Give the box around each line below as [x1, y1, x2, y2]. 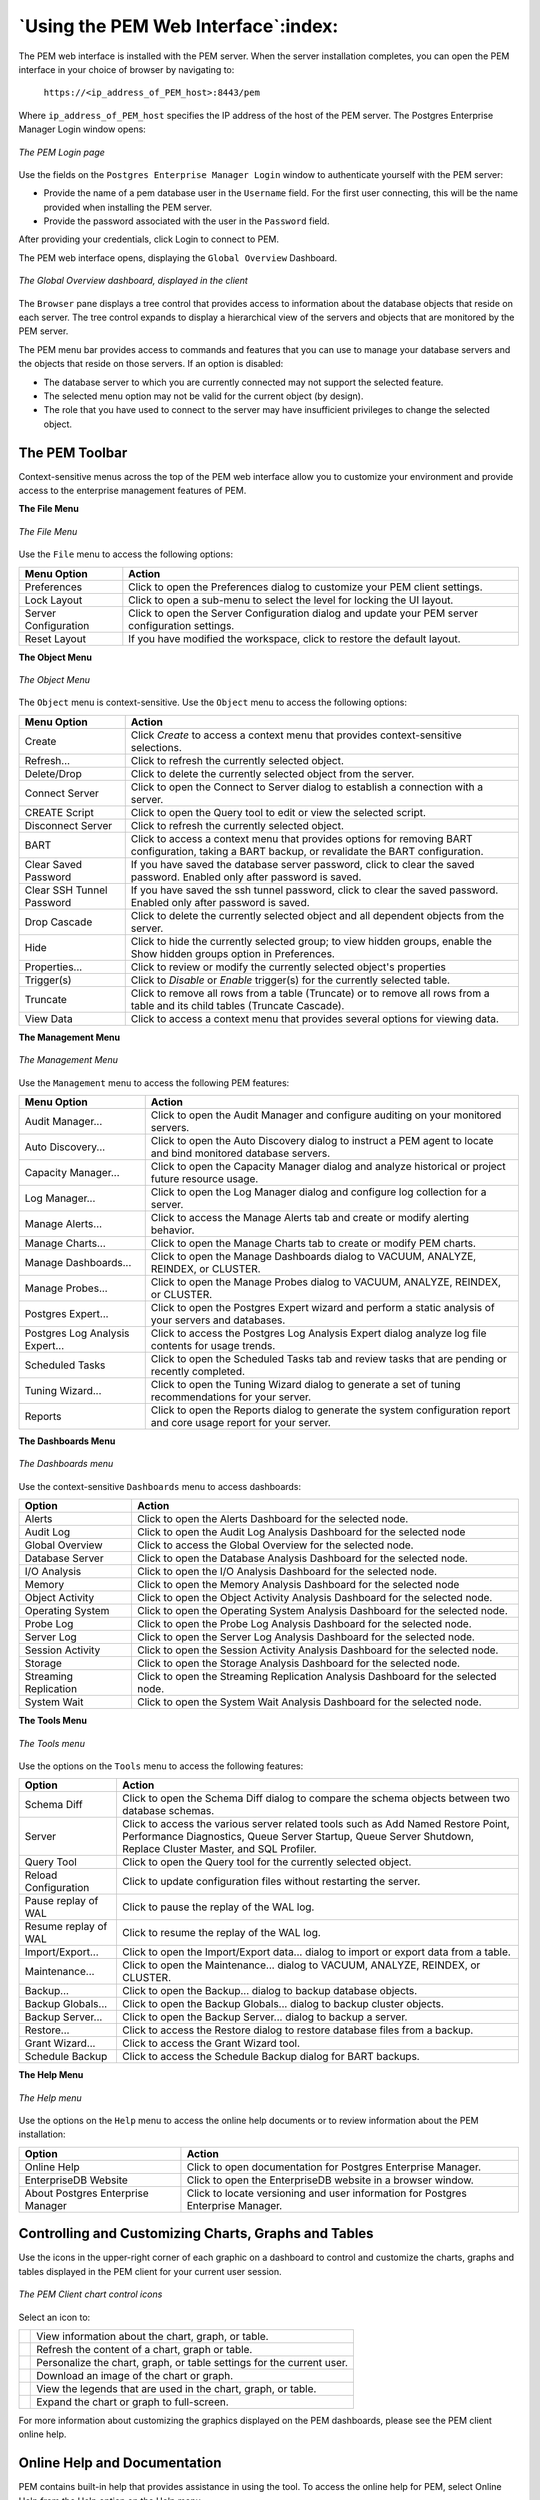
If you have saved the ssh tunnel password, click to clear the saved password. [130, 883, 499, 897]
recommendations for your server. [150, 1390, 312, 1404]
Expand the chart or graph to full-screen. [36, 2395, 229, 2409]
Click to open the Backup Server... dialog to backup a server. [121, 2010, 408, 2024]
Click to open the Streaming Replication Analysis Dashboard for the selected [136, 1670, 497, 1684]
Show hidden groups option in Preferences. [130, 946, 335, 960]
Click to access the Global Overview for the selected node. [136, 1538, 414, 1552]
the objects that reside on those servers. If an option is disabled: [18, 358, 284, 370]
